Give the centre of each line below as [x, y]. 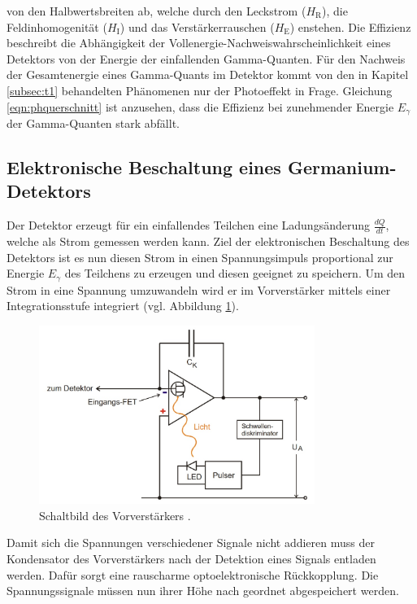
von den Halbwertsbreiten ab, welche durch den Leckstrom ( [156, 11]
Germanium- [342, 167]
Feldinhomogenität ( [57, 26]
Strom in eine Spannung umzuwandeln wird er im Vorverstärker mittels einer [199, 289]
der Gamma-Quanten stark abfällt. [93, 123]
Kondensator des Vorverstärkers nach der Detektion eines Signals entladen [191, 559]
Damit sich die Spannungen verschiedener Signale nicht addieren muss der [191, 543]
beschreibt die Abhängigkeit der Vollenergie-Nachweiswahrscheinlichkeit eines [199, 43]
